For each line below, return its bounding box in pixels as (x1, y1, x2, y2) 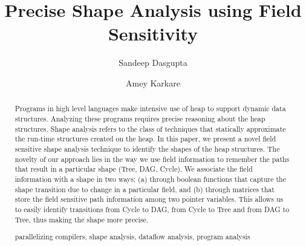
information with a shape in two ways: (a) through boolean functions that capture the (15, 173, 287, 184)
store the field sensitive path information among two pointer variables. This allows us (15, 194, 284, 204)
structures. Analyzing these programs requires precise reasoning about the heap (15, 113, 265, 123)
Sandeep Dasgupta (119, 56, 187, 69)
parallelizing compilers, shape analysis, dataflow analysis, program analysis (15, 231, 250, 242)
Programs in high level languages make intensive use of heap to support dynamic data (15, 103, 286, 114)
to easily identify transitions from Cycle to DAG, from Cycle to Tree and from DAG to (15, 204, 290, 214)
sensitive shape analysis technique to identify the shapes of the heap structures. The (15, 143, 280, 154)
